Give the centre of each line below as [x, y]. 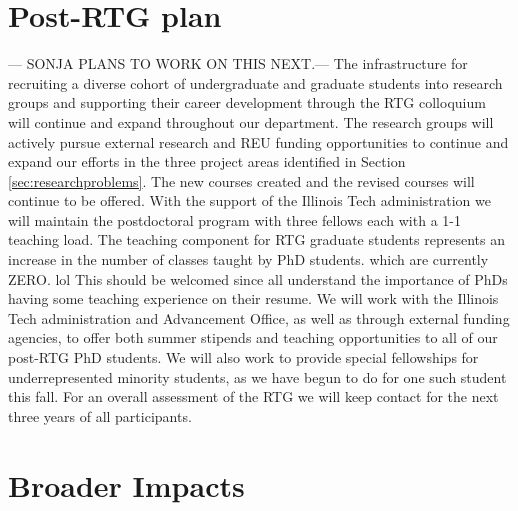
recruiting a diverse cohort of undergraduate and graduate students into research [255, 82]
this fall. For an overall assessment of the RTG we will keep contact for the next [253, 396]
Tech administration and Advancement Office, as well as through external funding [259, 317]
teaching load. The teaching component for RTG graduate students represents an [256, 239]
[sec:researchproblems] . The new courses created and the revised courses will [241, 180]
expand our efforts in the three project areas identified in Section [207, 161]
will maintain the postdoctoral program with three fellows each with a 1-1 [234, 219]
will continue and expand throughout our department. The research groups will [251, 121]
